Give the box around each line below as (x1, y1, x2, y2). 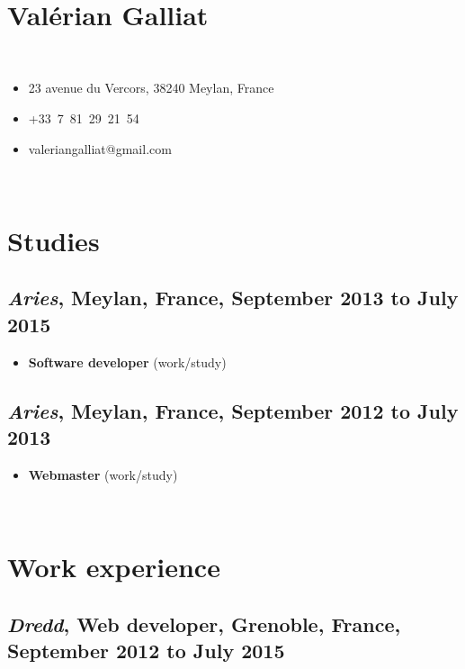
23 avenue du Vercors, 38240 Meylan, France (28, 78, 274, 97)
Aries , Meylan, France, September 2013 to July (7, 284, 459, 312)
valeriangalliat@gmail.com (28, 139, 172, 158)
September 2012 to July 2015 (7, 637, 285, 664)
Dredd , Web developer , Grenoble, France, (7, 610, 401, 637)
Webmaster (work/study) (28, 465, 178, 484)
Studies (7, 221, 100, 258)
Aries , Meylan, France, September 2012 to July (7, 396, 459, 424)
